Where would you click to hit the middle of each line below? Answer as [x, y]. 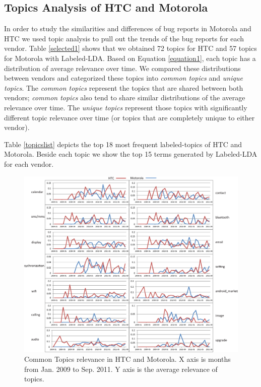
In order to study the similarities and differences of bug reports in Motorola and [128, 28]
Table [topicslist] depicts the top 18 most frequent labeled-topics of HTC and [123, 144]
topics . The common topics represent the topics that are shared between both [124, 87]
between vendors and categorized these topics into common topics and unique [123, 78]
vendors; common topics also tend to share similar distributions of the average [125, 98]
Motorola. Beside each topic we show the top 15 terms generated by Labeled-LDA [131, 154]
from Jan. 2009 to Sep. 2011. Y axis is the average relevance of [121, 369]
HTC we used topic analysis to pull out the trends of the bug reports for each [124, 38]
